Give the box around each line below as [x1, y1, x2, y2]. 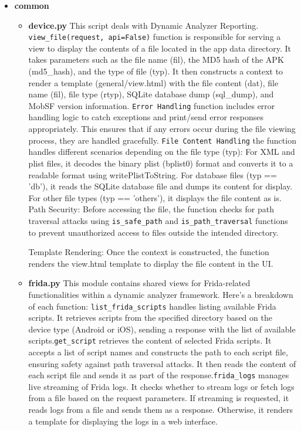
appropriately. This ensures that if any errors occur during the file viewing [28, 123, 296, 135]
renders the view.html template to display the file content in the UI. [28, 257, 273, 269]
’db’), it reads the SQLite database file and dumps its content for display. [28, 180, 293, 192]
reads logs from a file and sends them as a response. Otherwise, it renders [28, 403, 293, 416]
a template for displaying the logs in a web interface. [28, 415, 218, 427]
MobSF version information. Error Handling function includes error [28, 99, 275, 111]
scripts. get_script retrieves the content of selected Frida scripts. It [28, 334, 272, 347]
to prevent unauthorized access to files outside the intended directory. [28, 226, 279, 238]
